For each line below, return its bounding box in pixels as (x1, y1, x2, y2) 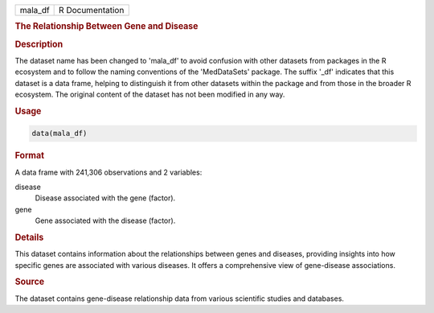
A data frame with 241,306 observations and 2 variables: (14, 167, 203, 177)
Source (14, 276, 45, 287)
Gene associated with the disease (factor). (35, 216, 176, 225)
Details (14, 232, 44, 243)
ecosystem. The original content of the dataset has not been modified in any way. (14, 89, 285, 100)
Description (14, 39, 63, 50)
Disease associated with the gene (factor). (35, 193, 176, 203)
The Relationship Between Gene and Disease (14, 21, 199, 32)
